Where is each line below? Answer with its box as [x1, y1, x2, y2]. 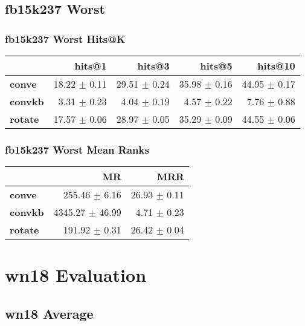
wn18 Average [5, 304, 94, 322]
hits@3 [137, 59, 170, 73]
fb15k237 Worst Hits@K [5, 31, 126, 46]
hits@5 [200, 59, 233, 73]
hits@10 [257, 59, 295, 73]
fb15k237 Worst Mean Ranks [5, 142, 149, 157]
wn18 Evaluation [5, 262, 147, 287]
